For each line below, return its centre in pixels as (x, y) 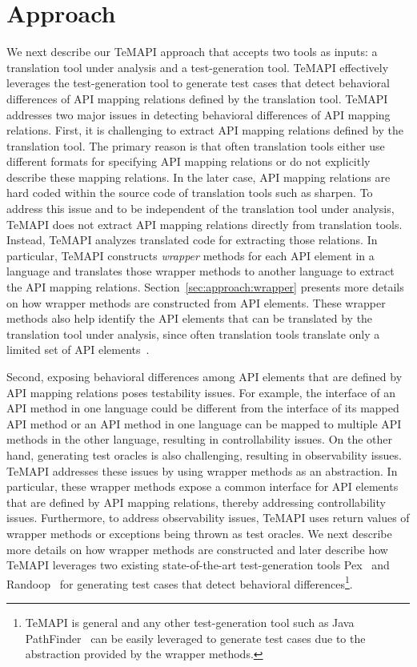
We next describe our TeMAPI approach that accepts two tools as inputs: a (192, 52)
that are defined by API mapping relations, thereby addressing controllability (196, 502)
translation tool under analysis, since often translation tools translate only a (193, 333)
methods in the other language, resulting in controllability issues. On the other (200, 439)
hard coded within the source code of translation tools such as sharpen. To (190, 193)
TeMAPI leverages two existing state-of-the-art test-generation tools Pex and (198, 565)
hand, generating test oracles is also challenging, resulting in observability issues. (204, 454)
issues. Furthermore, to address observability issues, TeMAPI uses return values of (208, 518)
